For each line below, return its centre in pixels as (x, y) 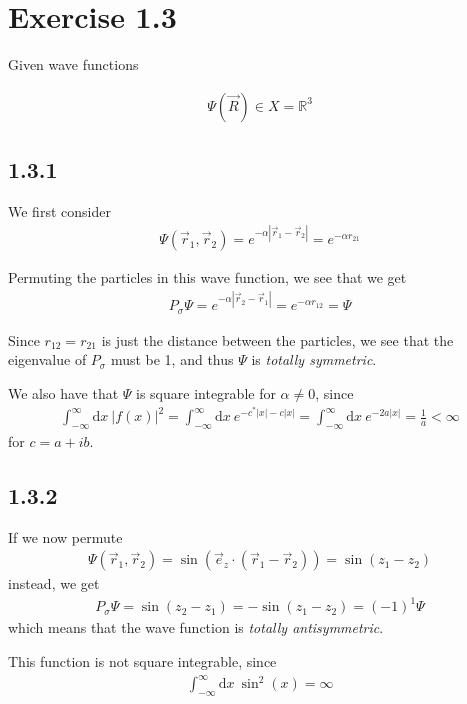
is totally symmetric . (314, 359)
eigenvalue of (47, 359)
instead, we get (54, 583)
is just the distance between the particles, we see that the (277, 339)
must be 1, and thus (172, 359)
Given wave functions (73, 64)
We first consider (59, 210)
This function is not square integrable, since (142, 661)
